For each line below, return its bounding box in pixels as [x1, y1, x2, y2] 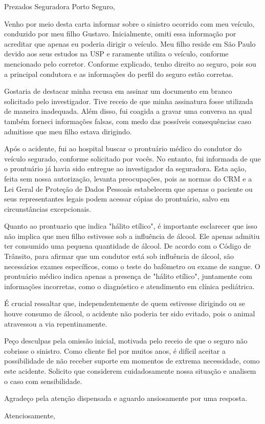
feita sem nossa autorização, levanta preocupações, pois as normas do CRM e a [4, 173, 252, 184]
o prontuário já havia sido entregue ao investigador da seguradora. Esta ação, [4, 163, 247, 174]
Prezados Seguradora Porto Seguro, [4, 1, 115, 11]
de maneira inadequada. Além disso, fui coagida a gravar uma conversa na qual [4, 106, 252, 116]
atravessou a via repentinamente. [4, 318, 107, 329]
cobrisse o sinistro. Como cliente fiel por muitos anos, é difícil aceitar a [4, 345, 226, 356]
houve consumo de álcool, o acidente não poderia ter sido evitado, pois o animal [4, 308, 255, 319]
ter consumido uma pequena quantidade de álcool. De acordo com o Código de [4, 240, 251, 251]
